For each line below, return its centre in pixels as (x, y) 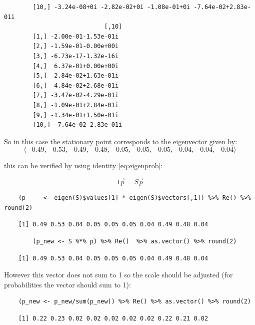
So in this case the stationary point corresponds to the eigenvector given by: (121, 141)
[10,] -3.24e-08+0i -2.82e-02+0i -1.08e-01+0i (111, 7)
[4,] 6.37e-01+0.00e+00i (76, 66)
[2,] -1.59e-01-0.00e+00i (76, 46)
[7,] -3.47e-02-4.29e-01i (76, 95)
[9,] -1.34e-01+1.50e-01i (76, 115)
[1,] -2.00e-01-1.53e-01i (76, 36)
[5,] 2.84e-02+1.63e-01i (76, 76)
